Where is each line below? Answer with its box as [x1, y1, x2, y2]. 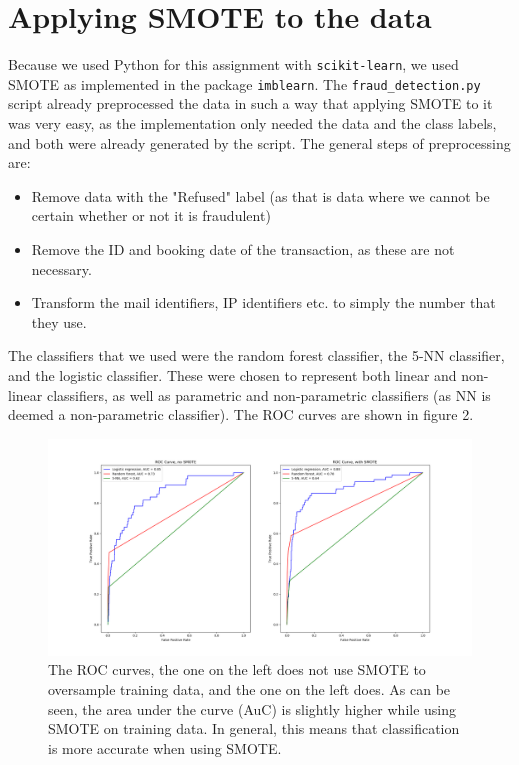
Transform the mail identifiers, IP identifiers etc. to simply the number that [31, 292, 496, 313]
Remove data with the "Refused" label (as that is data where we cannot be [31, 185, 490, 206]
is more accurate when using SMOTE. [48, 737, 282, 758]
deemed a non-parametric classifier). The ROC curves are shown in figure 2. [8, 404, 474, 425]
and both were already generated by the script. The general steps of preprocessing [8, 132, 511, 153]
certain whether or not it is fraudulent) [31, 205, 271, 226]
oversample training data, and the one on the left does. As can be [48, 678, 451, 699]
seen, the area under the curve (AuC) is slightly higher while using [48, 698, 457, 719]
